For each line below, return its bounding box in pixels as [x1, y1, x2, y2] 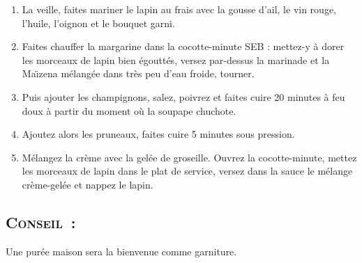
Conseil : [6, 211, 76, 232]
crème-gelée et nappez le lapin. [22, 177, 153, 191]
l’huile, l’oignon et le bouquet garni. [22, 15, 175, 30]
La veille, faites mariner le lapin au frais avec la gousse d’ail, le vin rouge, [22, 2, 336, 16]
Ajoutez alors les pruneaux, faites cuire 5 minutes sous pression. [22, 127, 295, 141]
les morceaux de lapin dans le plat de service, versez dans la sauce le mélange [22, 164, 353, 178]
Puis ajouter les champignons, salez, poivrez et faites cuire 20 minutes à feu [22, 89, 345, 104]
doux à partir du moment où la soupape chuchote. [22, 103, 236, 118]
